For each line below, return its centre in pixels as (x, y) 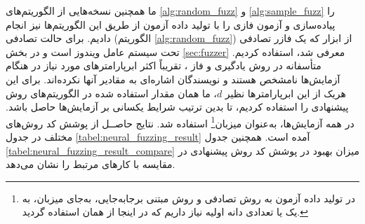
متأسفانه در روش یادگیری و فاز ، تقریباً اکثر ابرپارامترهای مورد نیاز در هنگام (164, 65)
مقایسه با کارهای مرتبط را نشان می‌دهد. (91, 164)
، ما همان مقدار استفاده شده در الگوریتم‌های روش (111, 93)
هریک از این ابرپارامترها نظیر (285, 93)
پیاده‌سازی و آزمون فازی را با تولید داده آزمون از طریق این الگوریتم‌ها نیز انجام (171, 24)
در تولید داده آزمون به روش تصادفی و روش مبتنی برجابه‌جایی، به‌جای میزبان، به (188, 198)
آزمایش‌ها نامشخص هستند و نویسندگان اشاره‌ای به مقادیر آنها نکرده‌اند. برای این (173, 79)
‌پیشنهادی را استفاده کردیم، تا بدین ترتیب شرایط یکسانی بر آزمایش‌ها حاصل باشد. (177, 107)
